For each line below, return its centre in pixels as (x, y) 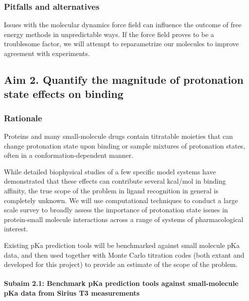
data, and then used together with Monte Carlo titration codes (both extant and (124, 254)
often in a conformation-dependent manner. (69, 155)
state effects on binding (64, 94)
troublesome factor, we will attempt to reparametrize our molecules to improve (121, 44)
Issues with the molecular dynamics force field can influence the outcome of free (123, 25)
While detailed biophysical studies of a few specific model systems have (110, 171)
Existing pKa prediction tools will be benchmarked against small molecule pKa (122, 245)
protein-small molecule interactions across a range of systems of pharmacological (124, 219)
